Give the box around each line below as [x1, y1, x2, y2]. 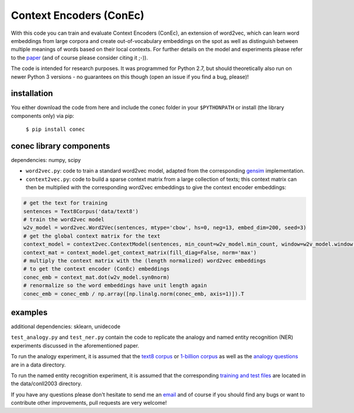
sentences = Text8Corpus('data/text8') [23, 208, 139, 214]
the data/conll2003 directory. [11, 380, 82, 387]
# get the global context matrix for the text [23, 233, 160, 239]
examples [11, 307, 48, 318]
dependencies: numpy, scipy [11, 157, 81, 164]
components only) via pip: [11, 112, 74, 119]
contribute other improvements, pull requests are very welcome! [11, 399, 168, 407]
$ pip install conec [25, 126, 86, 133]
